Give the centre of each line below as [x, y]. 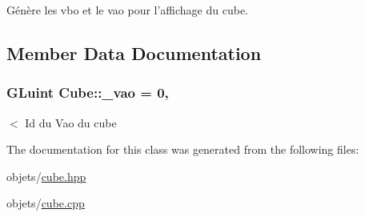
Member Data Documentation [134, 52]
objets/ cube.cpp [46, 203]
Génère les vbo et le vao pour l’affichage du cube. [128, 10]
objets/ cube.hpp [46, 176]
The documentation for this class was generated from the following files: [183, 149]
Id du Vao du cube [71, 122]
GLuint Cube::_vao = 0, [88, 92]
